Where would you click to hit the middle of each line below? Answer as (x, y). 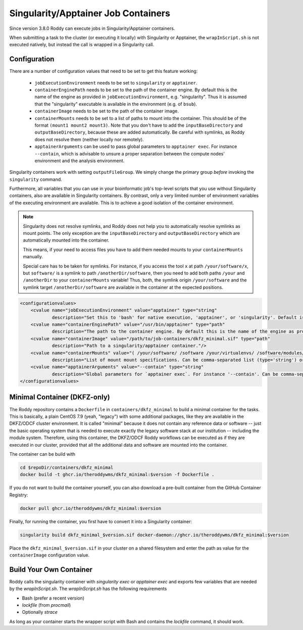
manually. (33, 257)
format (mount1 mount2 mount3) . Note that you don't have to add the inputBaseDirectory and (139, 125)
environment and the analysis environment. (80, 161)
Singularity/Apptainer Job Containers (90, 13)
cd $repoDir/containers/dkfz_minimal (67, 467)
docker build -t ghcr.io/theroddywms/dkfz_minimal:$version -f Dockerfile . (117, 475)
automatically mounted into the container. (66, 240)
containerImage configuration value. (49, 555)
